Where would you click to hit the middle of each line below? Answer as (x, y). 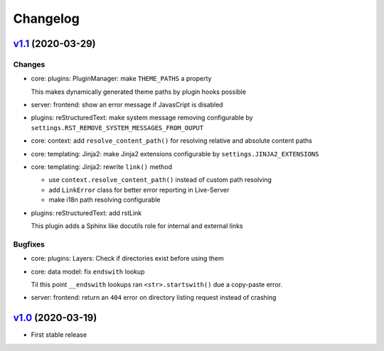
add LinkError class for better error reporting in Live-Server (139, 190)
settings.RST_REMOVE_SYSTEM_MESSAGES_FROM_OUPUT (117, 128)
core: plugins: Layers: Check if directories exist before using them (127, 259)
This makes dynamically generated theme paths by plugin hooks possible (139, 92)
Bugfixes (29, 244)
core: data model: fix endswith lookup (88, 271)
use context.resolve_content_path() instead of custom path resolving (160, 180)
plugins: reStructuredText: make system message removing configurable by (142, 118)
